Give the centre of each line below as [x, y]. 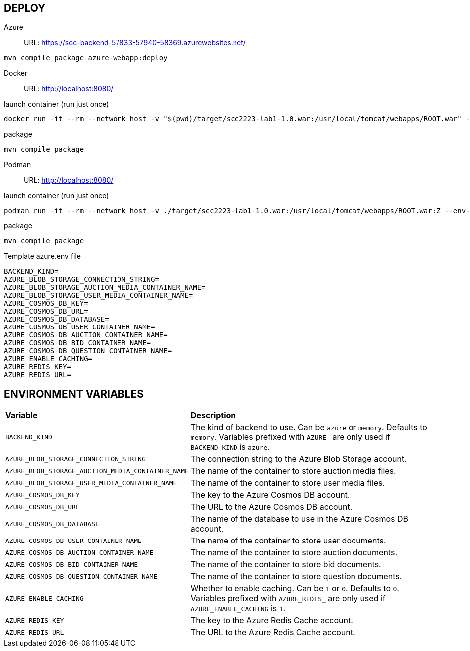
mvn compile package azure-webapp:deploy [86, 58]
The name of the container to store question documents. [296, 577]
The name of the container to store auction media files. [293, 471]
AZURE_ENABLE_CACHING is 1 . [238, 608]
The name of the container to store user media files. [288, 483]
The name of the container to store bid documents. [286, 565]
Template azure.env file [42, 256]
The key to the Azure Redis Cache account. [272, 620]
